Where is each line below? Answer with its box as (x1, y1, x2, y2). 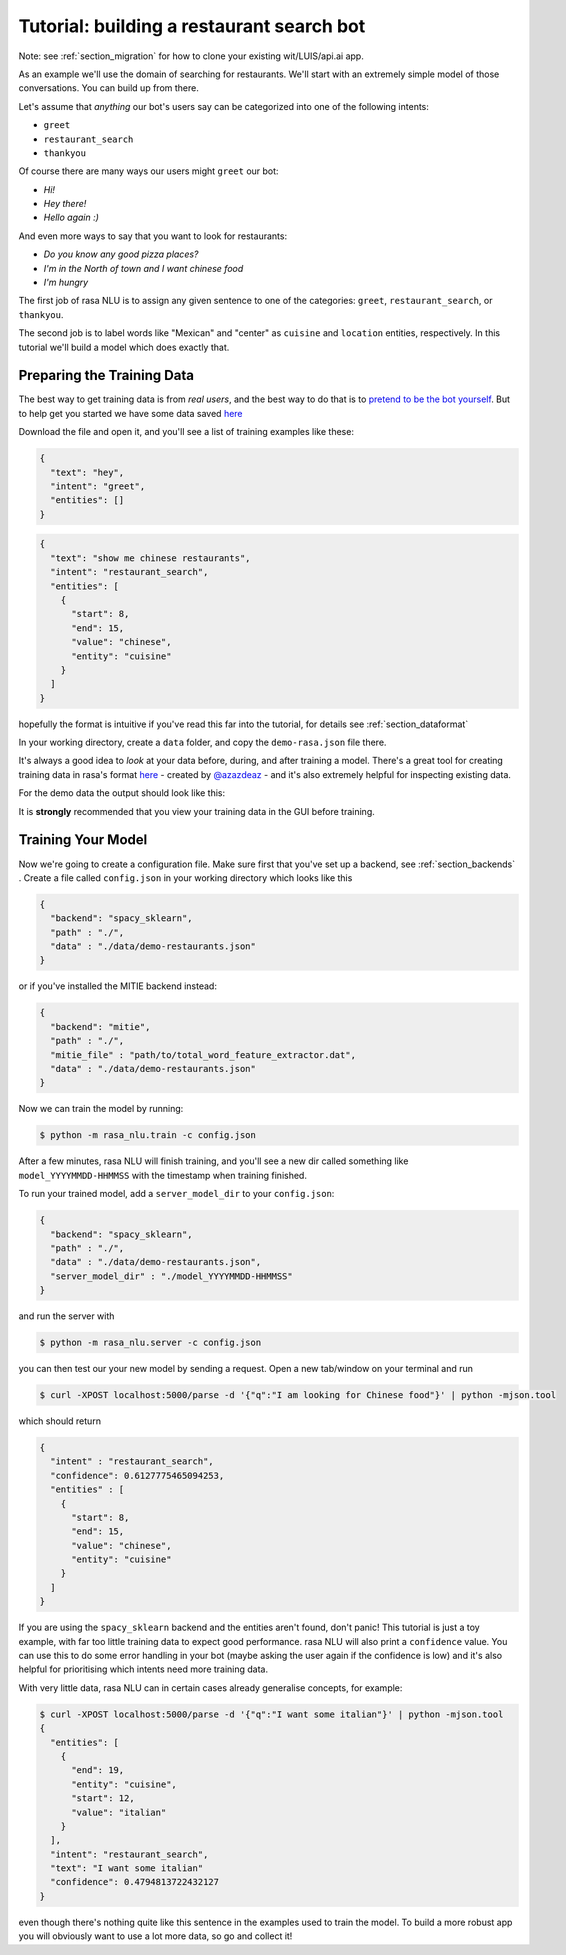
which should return (18, 1415, 102, 1427)
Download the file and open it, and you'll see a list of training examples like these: (18, 426, 355, 438)
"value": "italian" (71, 1806, 167, 1818)
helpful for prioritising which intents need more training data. (18, 1663, 269, 1675)
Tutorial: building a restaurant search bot (18, 15, 366, 37)
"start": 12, (71, 1793, 135, 1804)
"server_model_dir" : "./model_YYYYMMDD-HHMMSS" (50, 1270, 294, 1282)
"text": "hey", (50, 466, 125, 478)
